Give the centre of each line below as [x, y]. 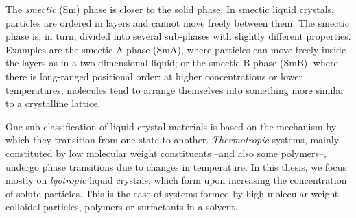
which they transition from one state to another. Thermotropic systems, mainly [173, 140]
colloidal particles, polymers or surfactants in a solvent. [122, 207]
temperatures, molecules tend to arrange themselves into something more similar [175, 89]
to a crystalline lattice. [53, 103]
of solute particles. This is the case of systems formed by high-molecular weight [172, 193]
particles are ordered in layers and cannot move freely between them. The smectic [177, 22]
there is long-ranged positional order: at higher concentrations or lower [154, 76]
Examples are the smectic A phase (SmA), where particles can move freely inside [176, 49]
